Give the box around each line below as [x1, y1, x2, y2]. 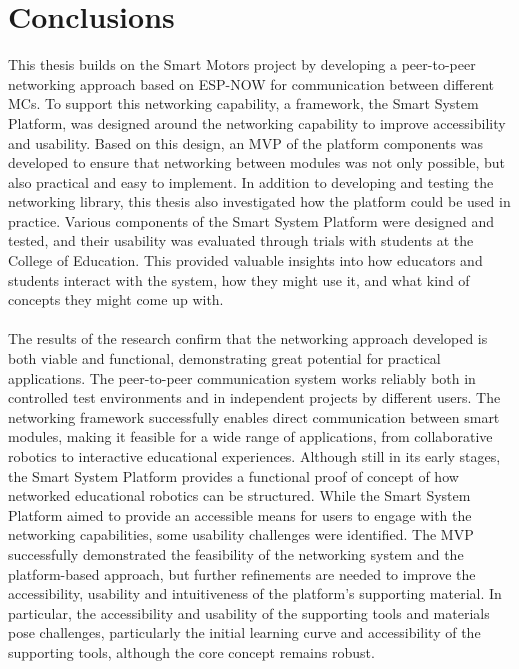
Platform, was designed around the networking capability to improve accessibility [8, 112, 506, 133]
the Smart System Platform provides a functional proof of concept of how [8, 465, 459, 486]
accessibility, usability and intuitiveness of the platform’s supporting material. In [8, 583, 502, 604]
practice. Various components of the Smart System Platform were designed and [8, 210, 495, 231]
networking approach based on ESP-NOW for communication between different [8, 73, 494, 94]
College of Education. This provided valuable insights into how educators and [8, 250, 483, 271]
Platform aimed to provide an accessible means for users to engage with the [8, 504, 472, 525]
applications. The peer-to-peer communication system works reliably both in [8, 367, 476, 388]
